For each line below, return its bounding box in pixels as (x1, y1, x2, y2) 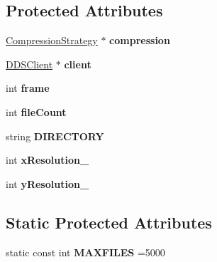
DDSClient (6, 56, 53, 71)
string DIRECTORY (6, 128, 104, 143)
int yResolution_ (6, 176, 89, 191)
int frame (6, 80, 50, 95)
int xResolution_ (6, 152, 89, 167)
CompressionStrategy (6, 33, 98, 48)
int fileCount (6, 104, 67, 119)
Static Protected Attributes (6, 211, 212, 233)
